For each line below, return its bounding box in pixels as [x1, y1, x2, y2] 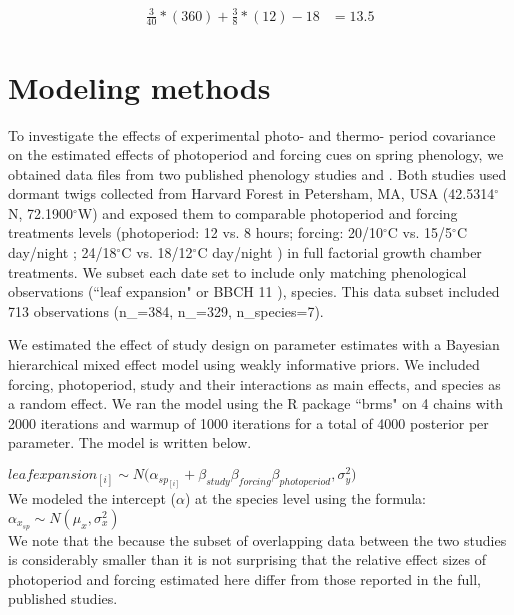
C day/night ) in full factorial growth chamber [197, 242, 482, 263]
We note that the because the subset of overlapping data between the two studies [8, 529, 507, 550]
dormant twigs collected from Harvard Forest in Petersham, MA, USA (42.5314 [8, 183, 495, 204]
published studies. [8, 588, 118, 609]
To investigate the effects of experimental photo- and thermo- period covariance [8, 124, 496, 145]
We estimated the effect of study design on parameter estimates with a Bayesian [8, 334, 500, 355]
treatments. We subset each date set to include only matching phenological [8, 261, 467, 282]
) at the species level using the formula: [185, 488, 426, 509]
